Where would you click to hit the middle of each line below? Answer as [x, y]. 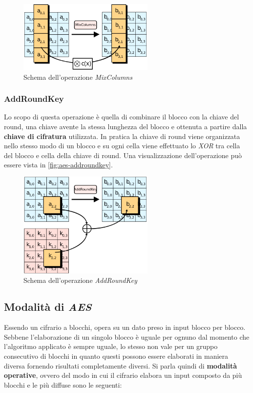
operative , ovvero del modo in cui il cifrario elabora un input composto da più [123, 375]
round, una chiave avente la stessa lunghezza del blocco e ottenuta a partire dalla [126, 127]
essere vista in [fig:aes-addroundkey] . [58, 165]
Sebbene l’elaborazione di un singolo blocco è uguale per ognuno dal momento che [127, 336]
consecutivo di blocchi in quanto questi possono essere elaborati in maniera [116, 356]
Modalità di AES [48, 307]
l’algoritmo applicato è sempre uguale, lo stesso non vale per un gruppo [111, 346]
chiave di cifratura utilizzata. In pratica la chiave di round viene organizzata [122, 136]
